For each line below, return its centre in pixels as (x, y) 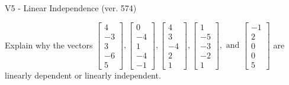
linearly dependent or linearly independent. (83, 75)
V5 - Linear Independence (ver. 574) (71, 8)
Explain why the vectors (49, 45)
